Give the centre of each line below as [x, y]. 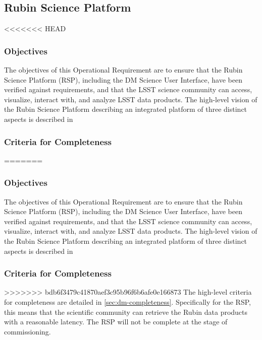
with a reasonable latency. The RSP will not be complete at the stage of [116, 322]
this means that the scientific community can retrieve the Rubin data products [126, 312]
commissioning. [28, 331]
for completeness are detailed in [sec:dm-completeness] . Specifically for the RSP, [127, 301]
